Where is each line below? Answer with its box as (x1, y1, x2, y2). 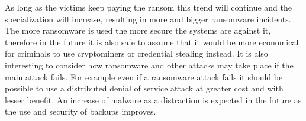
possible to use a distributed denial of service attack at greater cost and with (5, 82, 284, 94)
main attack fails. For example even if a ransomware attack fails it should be (5, 70, 283, 83)
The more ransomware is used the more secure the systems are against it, (5, 24, 271, 37)
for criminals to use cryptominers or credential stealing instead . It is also (5, 47, 268, 60)
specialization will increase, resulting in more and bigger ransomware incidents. (5, 12, 291, 25)
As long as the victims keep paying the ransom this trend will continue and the (5, 1, 292, 13)
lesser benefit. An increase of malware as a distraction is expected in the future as (5, 93, 302, 106)
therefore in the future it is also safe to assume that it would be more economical (5, 35, 299, 48)
